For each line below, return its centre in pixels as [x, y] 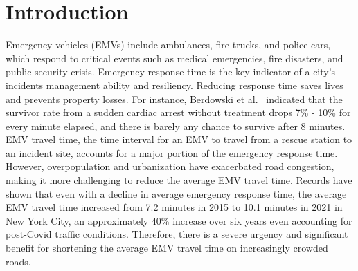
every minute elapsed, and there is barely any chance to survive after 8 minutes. [176, 125]
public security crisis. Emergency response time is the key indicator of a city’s [171, 72]
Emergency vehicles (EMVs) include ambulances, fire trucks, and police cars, [168, 45]
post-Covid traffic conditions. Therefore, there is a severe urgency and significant [177, 234]
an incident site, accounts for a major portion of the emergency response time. [172, 152]
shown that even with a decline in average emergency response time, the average [176, 193]
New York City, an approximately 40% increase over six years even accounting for [179, 220]
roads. [18, 261]
